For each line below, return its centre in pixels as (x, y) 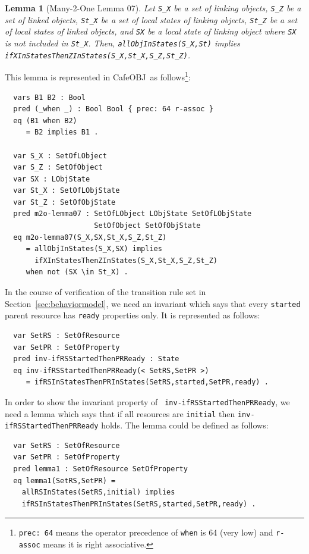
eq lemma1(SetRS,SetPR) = (64, 481)
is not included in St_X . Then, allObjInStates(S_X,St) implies (122, 43)
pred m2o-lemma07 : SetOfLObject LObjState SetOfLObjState (133, 214)
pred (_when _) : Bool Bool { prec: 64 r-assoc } (113, 109)
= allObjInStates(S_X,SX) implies (94, 249)
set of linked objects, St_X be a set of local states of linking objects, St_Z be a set (151, 19)
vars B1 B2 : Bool (50, 97)
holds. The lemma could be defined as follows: (185, 425)
